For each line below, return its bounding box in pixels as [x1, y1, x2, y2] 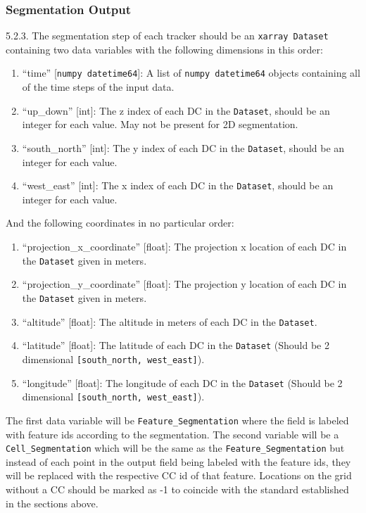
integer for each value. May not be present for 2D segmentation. [22, 117, 298, 132]
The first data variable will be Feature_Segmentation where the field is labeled [6, 412, 349, 427]
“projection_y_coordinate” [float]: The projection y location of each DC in [22, 277, 347, 291]
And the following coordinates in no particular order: [6, 215, 234, 230]
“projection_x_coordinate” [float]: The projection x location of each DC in [22, 239, 347, 254]
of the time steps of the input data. [22, 80, 175, 94]
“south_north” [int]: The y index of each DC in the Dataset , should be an [22, 140, 345, 155]
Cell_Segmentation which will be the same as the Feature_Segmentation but [6, 441, 345, 455]
